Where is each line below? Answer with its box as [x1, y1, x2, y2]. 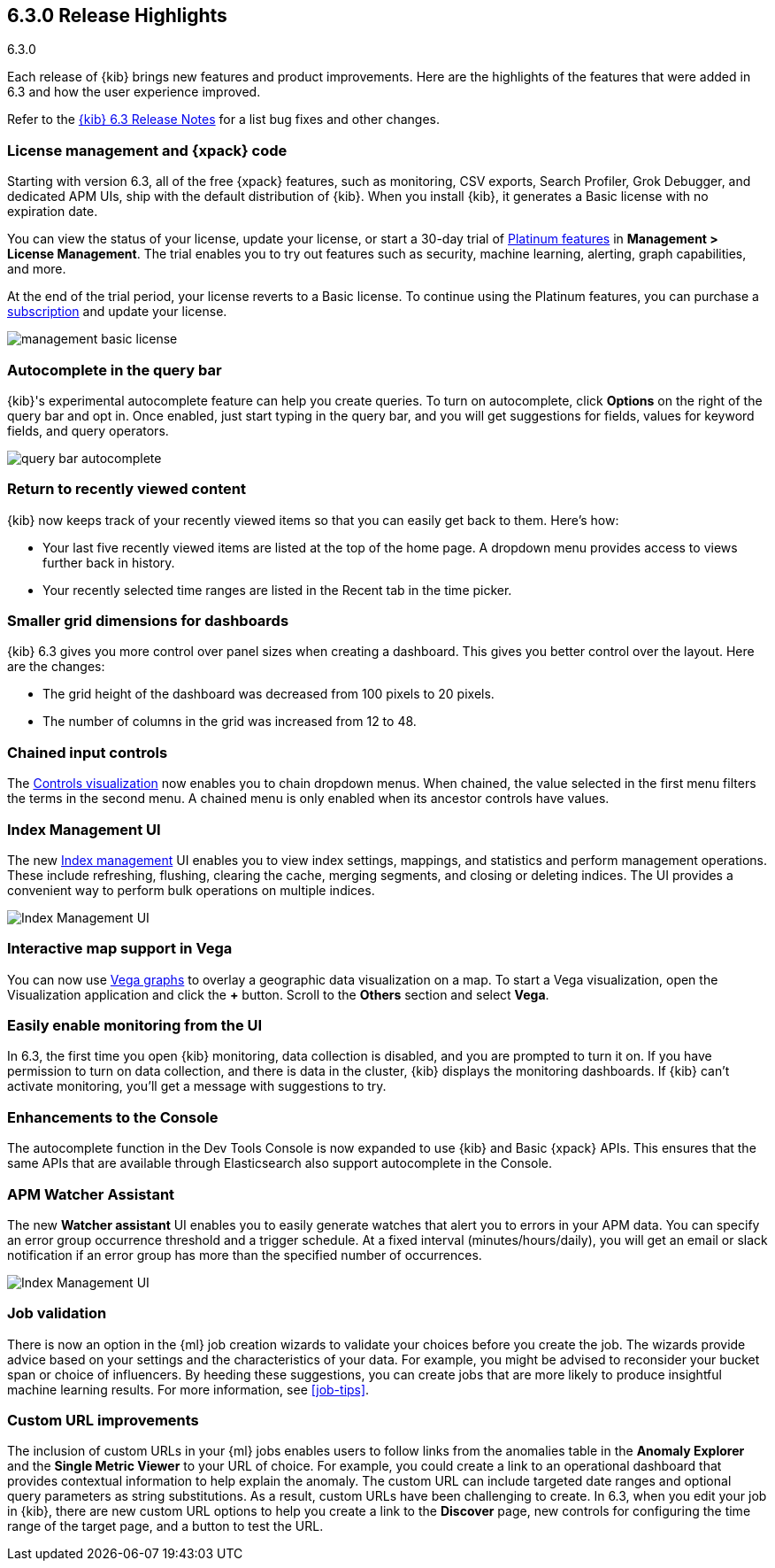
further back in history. [42, 554, 175, 570]
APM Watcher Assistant [7, 1185, 175, 1203]
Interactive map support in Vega [7, 939, 233, 958]
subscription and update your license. [7, 304, 227, 320]
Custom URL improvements [7, 1411, 199, 1430]
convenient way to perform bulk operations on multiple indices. [7, 882, 375, 898]
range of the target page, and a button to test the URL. [7, 1518, 324, 1534]
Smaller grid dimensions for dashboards [7, 612, 289, 630]
